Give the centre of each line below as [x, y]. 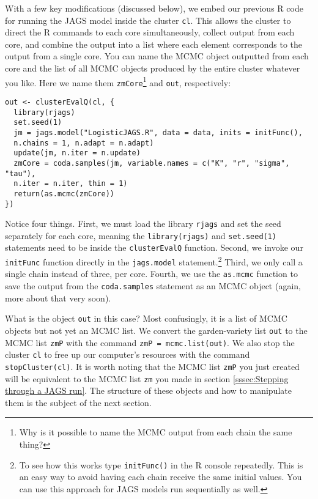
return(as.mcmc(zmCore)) [64, 194]
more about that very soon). [58, 298]
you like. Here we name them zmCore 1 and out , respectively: [118, 81]
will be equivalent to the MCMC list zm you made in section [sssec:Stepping [147, 378]
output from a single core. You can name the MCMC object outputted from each [157, 56]
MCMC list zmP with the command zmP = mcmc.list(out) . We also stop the [150, 342]
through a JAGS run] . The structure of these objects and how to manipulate [148, 390]
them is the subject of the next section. [78, 402]
